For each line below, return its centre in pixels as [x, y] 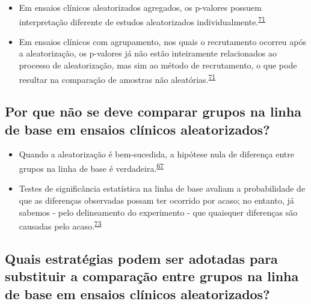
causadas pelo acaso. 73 [60, 225]
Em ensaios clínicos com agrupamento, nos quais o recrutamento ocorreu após [162, 41]
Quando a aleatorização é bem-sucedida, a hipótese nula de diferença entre [156, 154]
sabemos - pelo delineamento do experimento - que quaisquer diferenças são [158, 212]
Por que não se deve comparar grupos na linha [153, 111]
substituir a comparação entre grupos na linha [152, 276]
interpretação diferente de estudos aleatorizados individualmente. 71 [142, 20]
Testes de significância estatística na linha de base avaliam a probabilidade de [162, 188]
